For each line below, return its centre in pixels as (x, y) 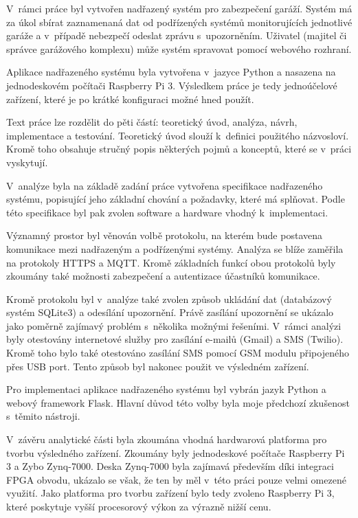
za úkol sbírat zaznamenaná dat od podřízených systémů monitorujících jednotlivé (179, 22)
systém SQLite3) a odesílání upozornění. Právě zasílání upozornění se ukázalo (170, 312)
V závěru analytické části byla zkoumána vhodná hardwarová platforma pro (167, 439)
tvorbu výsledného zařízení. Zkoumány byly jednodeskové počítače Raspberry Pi (176, 452)
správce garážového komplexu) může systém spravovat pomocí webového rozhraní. (179, 48)
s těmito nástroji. (43, 416)
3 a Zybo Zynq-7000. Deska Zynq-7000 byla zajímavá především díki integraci (170, 466)
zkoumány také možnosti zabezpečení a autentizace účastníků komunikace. (163, 276)
